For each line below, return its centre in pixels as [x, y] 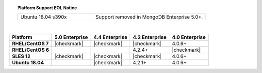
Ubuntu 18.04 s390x [43, 17]
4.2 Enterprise [150, 37]
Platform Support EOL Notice [47, 8]
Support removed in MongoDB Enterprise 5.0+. [149, 17]
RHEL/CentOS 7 [30, 44]
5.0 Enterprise [71, 37]
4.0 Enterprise [189, 37]
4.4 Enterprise [110, 37]
